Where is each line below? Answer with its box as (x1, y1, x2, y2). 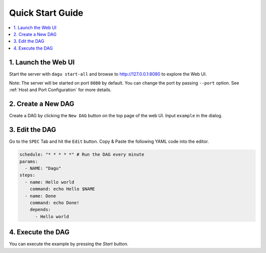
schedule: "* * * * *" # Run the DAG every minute (19, 152, 145, 158)
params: (19, 158, 38, 164)
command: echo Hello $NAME (30, 186, 96, 192)
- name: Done (25, 193, 56, 199)
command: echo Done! (30, 200, 80, 205)
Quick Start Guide (9, 7, 84, 18)
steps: (19, 172, 35, 178)
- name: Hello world (25, 179, 74, 185)
